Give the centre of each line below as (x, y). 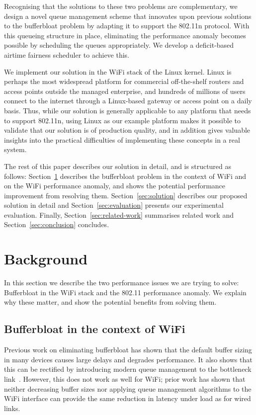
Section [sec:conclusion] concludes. (57, 224)
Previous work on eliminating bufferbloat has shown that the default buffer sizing (128, 350)
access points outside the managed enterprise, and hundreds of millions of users (125, 91)
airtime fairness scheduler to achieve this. (67, 54)
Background (46, 259)
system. (15, 149)
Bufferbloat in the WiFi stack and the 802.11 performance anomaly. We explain (125, 292)
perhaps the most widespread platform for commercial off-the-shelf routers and (124, 81)
